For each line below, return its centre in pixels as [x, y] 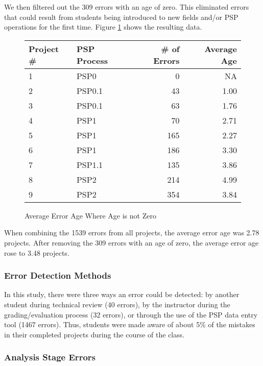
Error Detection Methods [58, 275]
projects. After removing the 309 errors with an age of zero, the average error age [131, 242]
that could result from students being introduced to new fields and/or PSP [121, 17]
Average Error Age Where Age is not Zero [90, 215]
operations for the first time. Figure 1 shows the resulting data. [103, 27]
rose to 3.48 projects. [37, 252]
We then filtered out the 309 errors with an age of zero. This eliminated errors [127, 7]
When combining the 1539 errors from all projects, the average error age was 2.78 [132, 233]
